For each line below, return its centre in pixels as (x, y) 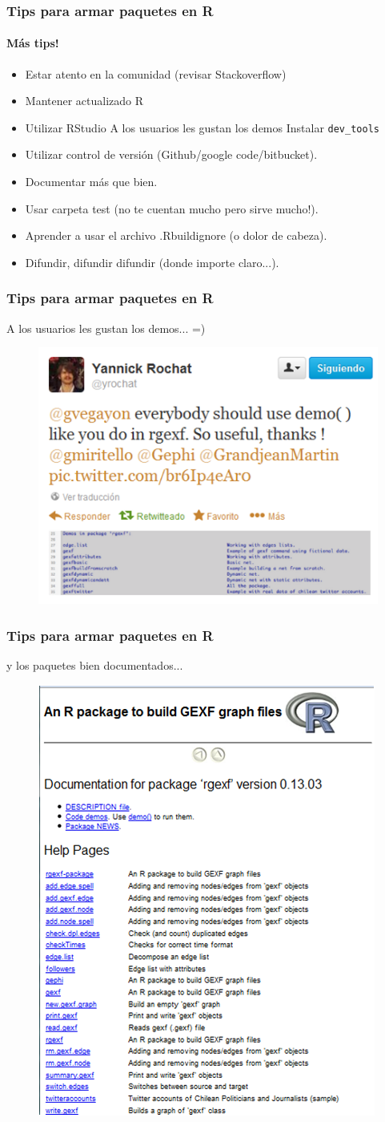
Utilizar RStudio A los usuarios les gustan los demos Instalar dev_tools (202, 127)
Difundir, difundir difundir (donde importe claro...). (152, 262)
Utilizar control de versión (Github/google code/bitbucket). (171, 154)
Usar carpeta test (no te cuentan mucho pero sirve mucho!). (172, 208)
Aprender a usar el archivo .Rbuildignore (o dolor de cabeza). (176, 235)
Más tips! (33, 43)
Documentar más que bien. (91, 182)
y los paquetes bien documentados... (95, 664)
